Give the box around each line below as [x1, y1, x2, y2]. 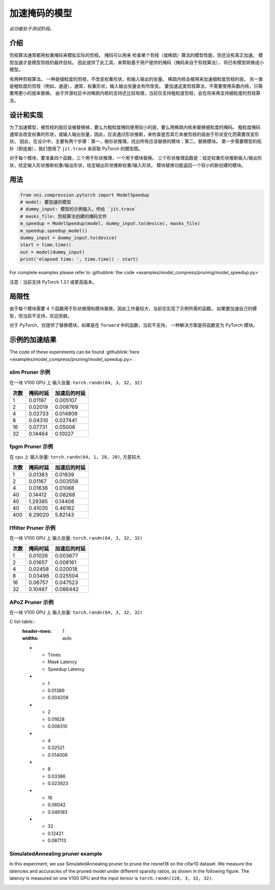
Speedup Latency [47, 666, 85, 672]
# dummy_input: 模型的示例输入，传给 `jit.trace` [20, 206, 137, 212]
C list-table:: [9, 618, 35, 625]
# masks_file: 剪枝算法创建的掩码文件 [20, 213, 107, 219]
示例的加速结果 [9, 335, 57, 344]
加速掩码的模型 [9, 8, 72, 19]
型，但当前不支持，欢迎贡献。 [9, 312, 72, 319]
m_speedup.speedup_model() [20, 228, 88, 233]
